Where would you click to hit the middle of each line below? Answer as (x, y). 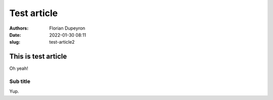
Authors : (19, 28)
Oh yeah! (19, 68)
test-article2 (62, 42)
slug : (15, 42)
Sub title (20, 81)
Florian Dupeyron (67, 28)
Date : (15, 35)
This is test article (38, 57)
